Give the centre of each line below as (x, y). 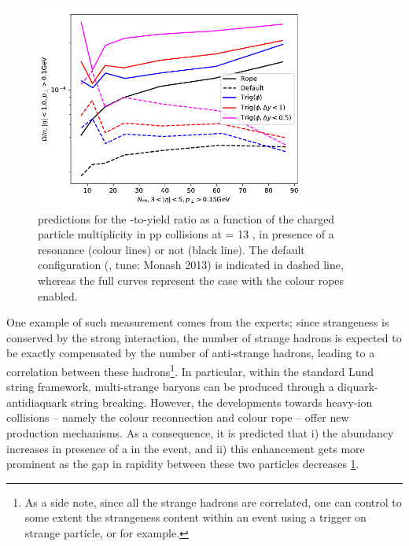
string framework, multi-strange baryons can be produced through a (170, 387)
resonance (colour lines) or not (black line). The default (171, 249)
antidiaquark (37, 402)
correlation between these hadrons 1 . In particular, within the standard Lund (190, 370)
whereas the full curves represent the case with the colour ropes (191, 280)
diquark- (358, 387)
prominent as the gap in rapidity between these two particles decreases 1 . (183, 464)
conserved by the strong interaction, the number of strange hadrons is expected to (204, 337)
